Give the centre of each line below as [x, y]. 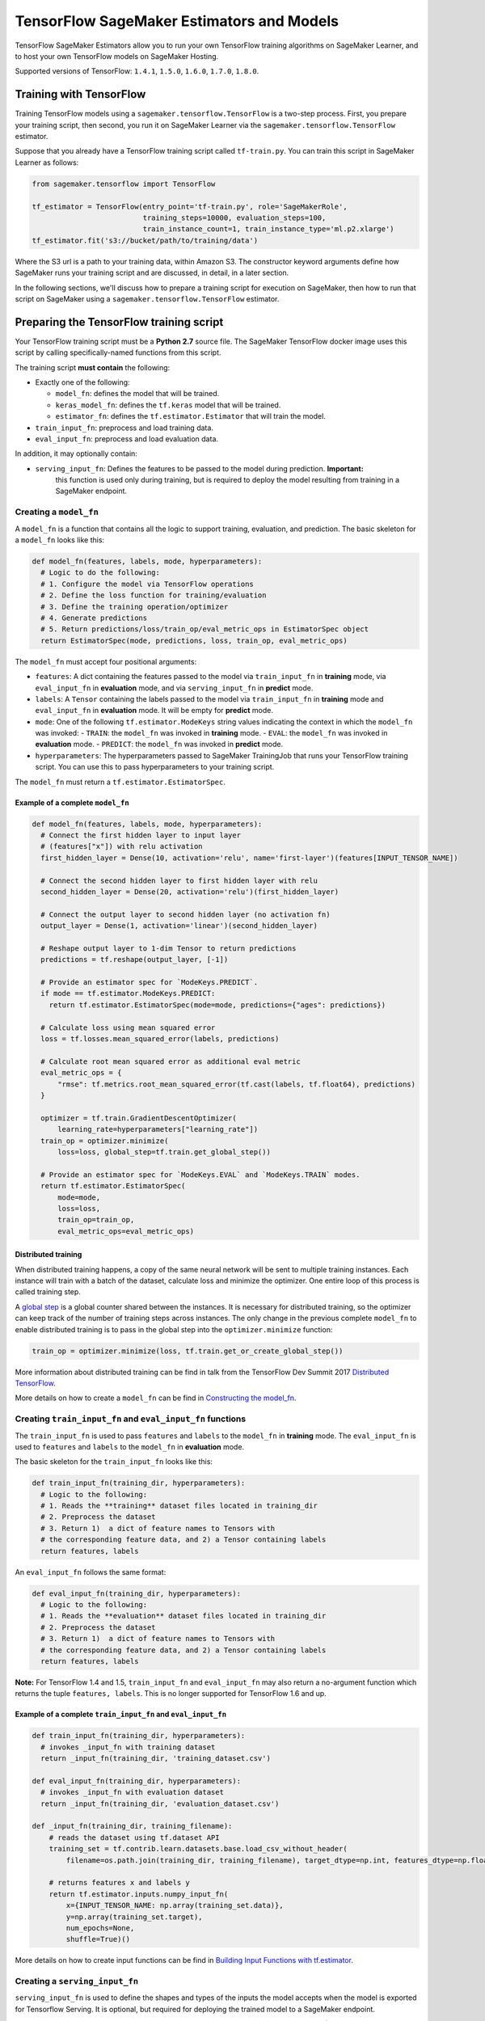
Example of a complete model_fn [72, 802]
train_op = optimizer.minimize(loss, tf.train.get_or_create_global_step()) [188, 1351]
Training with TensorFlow [80, 94]
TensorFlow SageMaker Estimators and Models [177, 21]
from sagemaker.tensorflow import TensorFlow [124, 184]
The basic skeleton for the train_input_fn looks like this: [114, 1462]
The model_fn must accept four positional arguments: [106, 661]
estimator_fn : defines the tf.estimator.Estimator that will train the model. [191, 416]
